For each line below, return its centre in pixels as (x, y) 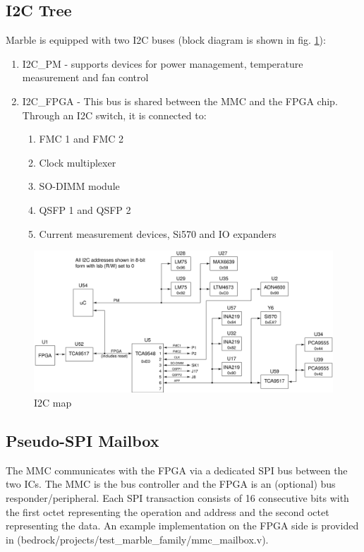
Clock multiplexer (78, 162)
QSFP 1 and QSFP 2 (85, 209)
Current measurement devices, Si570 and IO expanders (158, 233)
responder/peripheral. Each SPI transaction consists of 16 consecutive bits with (177, 497)
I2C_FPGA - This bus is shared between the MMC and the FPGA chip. (180, 101)
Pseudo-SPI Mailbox (83, 440)
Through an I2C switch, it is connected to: (114, 115)
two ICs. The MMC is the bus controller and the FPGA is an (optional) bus (171, 484)
